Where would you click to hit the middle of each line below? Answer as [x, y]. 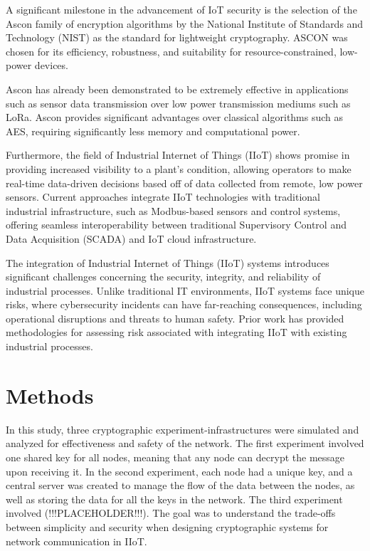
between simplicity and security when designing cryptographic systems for [167, 526]
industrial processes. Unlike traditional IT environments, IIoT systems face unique [185, 290]
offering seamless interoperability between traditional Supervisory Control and [176, 225]
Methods [50, 395]
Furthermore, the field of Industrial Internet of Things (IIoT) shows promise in [178, 155]
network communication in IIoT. [76, 541]
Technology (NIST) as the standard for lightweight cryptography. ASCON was [177, 37]
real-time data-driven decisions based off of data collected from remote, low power [184, 183]
